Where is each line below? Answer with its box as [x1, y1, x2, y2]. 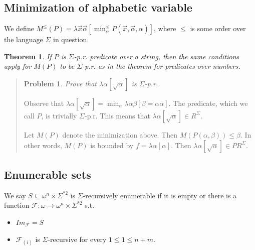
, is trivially [41, 110, 77, 120]
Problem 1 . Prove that [24, 78, 97, 88]
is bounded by [90, 140, 134, 150]
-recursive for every [48, 233, 107, 244]
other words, [24, 140, 62, 150]
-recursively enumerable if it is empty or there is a [83, 190, 237, 200]
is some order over [190, 23, 246, 34]
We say [4, 190, 26, 200]
